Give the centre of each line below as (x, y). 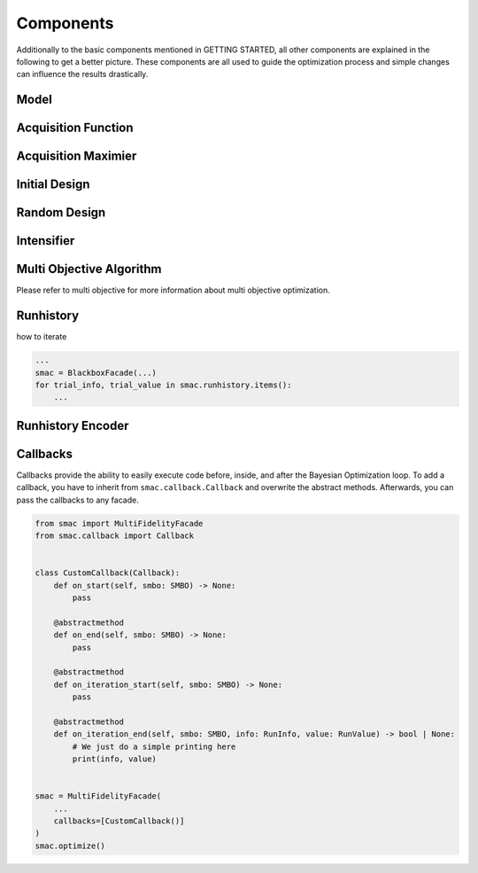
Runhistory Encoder (73, 425)
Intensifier (46, 241)
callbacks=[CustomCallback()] (119, 821)
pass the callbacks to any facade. (77, 500)
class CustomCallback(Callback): (108, 573)
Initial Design (53, 185)
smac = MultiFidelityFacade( (98, 796)
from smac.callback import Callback (115, 536)
